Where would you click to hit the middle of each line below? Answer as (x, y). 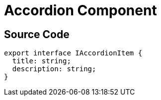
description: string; (54, 69)
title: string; (41, 61)
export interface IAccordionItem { (73, 53)
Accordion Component (80, 10)
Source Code (37, 34)
